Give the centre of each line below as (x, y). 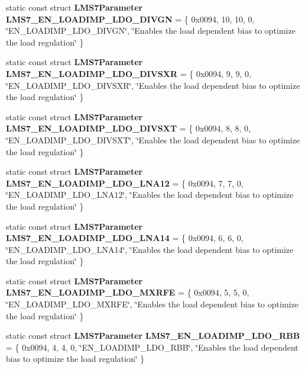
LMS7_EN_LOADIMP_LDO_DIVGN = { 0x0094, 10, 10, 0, (130, 19)
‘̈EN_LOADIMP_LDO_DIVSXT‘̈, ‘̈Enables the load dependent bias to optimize (153, 139)
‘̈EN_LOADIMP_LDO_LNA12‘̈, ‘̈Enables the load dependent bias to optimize (150, 195)
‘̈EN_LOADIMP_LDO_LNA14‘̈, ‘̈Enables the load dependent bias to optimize (150, 249)
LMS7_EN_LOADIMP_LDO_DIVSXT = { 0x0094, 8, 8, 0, (128, 128)
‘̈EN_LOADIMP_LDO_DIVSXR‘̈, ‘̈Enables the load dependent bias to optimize (153, 85)
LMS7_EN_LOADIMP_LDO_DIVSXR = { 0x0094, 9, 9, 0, (129, 73)
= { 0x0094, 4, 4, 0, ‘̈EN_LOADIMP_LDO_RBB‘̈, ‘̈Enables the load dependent (152, 347)
